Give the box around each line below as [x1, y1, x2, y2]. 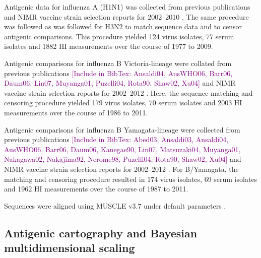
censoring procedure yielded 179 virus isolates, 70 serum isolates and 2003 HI [4, 97, 242, 108]
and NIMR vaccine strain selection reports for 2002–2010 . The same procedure [4, 11, 249, 22]
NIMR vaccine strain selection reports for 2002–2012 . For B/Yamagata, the [4, 163, 239, 174]
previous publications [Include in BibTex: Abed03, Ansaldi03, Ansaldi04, [4, 134, 229, 145]
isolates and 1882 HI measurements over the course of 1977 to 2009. [4, 41, 213, 51]
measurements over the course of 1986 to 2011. [4, 107, 148, 117]
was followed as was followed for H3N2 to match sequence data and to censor [4, 21, 242, 32]
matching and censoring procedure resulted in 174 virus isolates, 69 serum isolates [4, 173, 257, 184]
